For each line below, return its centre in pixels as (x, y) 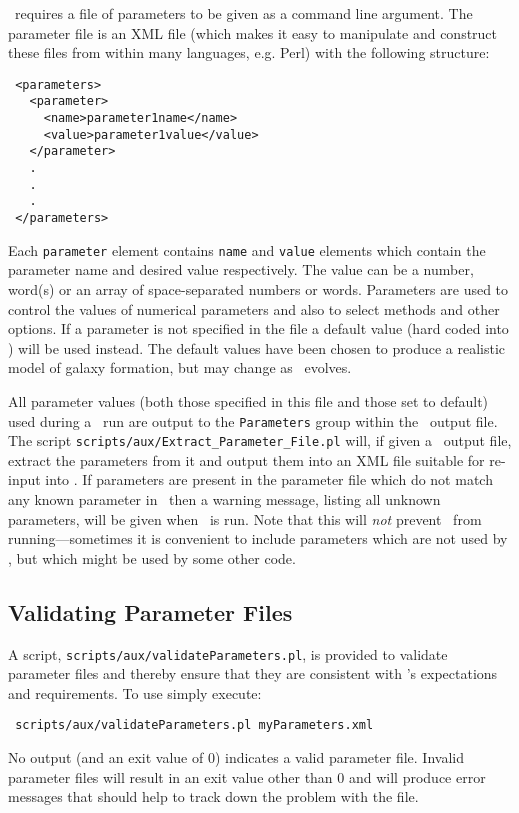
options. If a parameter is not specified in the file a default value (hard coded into (258, 328)
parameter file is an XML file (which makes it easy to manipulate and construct (253, 32)
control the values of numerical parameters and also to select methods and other (254, 308)
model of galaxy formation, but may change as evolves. (180, 367)
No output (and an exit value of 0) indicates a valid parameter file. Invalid (236, 757)
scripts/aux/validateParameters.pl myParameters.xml (194, 725)
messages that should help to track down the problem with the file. (213, 796)
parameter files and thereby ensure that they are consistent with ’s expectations (253, 673)
